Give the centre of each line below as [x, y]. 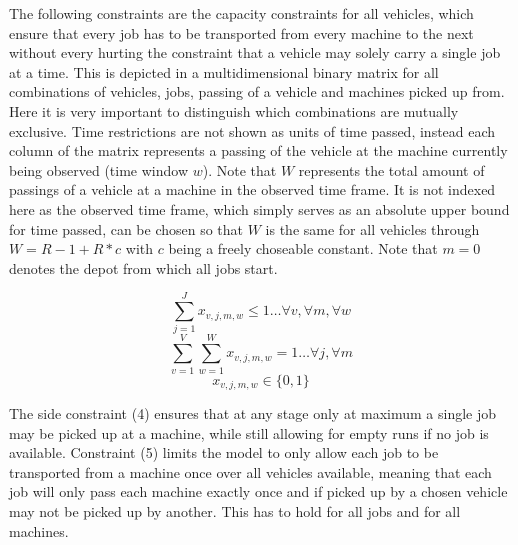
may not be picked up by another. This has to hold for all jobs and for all [235, 510]
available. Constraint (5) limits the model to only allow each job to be [224, 452]
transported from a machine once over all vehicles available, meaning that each [250, 471]
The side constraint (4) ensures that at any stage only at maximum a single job [253, 413]
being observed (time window [99, 169]
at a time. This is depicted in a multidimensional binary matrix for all [224, 71]
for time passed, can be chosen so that [126, 228]
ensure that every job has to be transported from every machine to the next [241, 32]
